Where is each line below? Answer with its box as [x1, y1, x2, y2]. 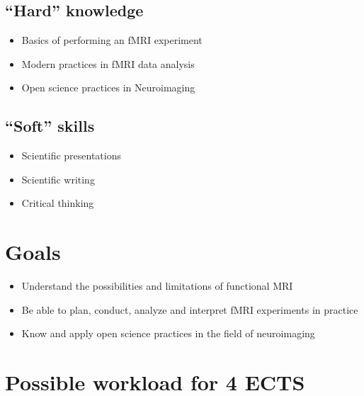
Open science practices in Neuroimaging [21, 80, 195, 95]
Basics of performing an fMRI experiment [21, 33, 203, 47]
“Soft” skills [5, 115, 95, 137]
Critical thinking [21, 196, 94, 210]
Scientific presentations [21, 148, 121, 163]
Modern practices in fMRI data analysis [21, 56, 195, 71]
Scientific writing [21, 171, 95, 186]
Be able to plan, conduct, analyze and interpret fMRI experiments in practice [21, 302, 358, 317]
